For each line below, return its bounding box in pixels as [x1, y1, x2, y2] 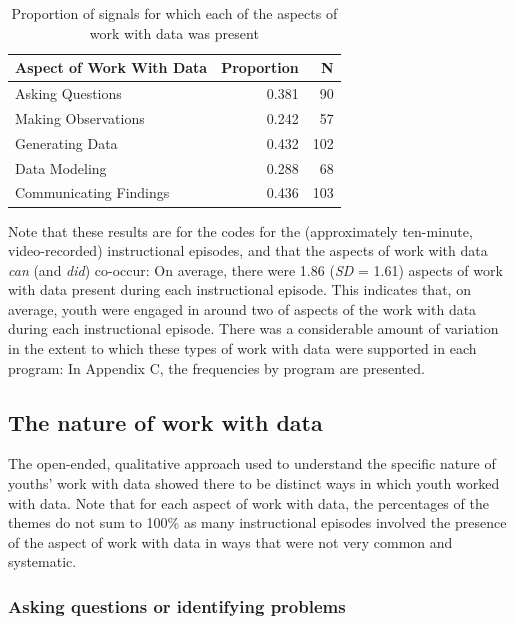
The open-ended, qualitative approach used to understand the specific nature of [8, 453, 496, 474]
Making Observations [15, 107, 145, 128]
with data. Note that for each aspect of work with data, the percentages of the [8, 492, 489, 513]
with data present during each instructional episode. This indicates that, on [8, 279, 471, 300]
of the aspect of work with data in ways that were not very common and [8, 531, 453, 552]
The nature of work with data [8, 406, 323, 437]
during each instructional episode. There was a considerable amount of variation [8, 318, 499, 339]
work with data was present [89, 22, 259, 43]
